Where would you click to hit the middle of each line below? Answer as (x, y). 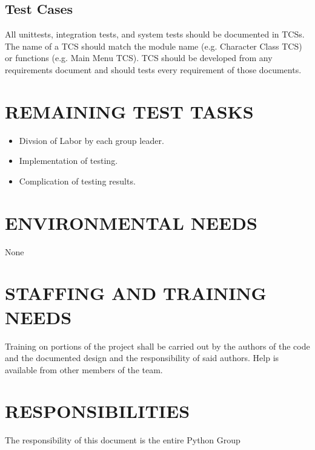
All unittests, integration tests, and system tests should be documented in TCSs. (155, 34)
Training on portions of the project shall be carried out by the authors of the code (157, 346)
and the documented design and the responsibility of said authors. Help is (142, 358)
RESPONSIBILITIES (98, 411)
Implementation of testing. (68, 161)
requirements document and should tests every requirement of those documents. (153, 69)
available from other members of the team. (84, 369)
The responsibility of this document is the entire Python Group (123, 440)
